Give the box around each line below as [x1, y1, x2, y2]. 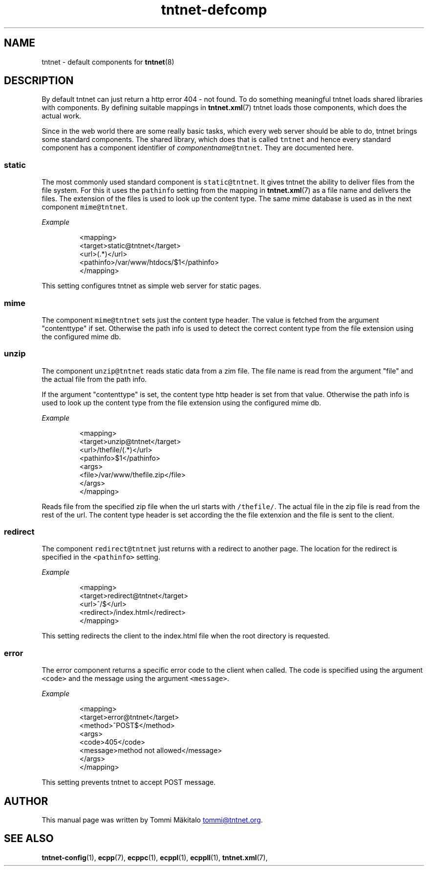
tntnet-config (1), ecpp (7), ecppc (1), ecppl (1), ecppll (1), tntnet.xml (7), [42, 853, 268, 862]
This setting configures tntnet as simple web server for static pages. [42, 282, 261, 290]
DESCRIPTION [4, 74, 74, 87]
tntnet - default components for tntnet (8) [42, 57, 174, 66]
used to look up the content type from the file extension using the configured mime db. [42, 398, 321, 407]
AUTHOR [4, 795, 48, 807]
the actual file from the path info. [42, 375, 147, 383]
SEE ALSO [4, 832, 54, 845]
